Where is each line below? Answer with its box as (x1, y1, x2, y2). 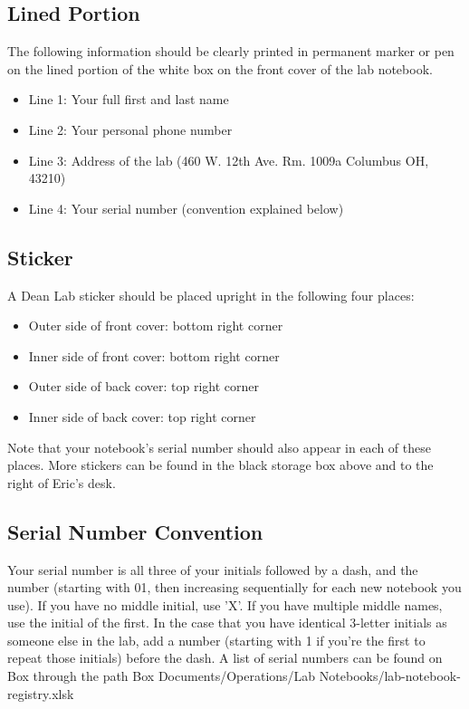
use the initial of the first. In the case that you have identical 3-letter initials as (7, 613, 447, 632)
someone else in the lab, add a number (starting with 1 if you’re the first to (7, 630, 426, 649)
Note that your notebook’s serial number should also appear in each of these (7, 437, 431, 456)
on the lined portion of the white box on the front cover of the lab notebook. (7, 59, 433, 78)
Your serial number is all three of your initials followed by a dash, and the (7, 560, 418, 579)
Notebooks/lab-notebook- (319, 666, 461, 685)
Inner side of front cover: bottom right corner (28, 346, 280, 365)
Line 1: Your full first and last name (28, 90, 229, 109)
